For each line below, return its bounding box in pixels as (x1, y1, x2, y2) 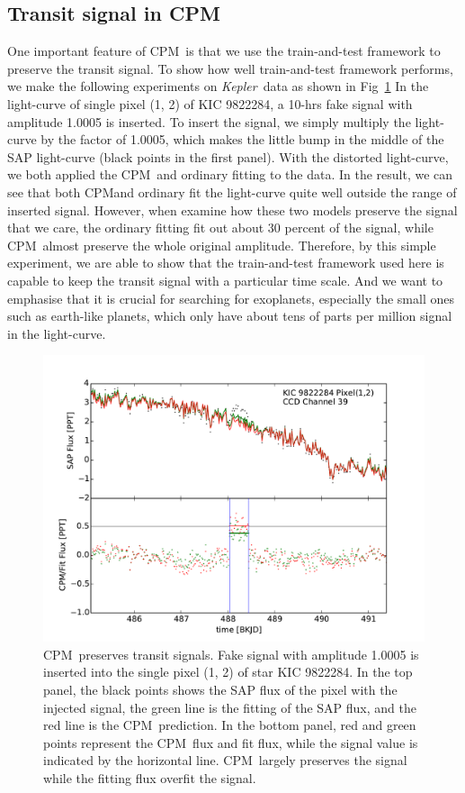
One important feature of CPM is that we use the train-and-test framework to (7, 41, 441, 60)
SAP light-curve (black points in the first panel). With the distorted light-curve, (7, 147, 449, 166)
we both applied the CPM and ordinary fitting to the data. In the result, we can (7, 165, 453, 184)
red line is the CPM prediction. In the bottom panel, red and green (43, 716, 416, 734)
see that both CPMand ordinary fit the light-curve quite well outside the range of (7, 182, 457, 201)
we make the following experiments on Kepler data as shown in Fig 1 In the (7, 77, 429, 96)
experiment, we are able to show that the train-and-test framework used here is (7, 253, 444, 272)
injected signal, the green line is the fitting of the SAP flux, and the (43, 697, 416, 716)
